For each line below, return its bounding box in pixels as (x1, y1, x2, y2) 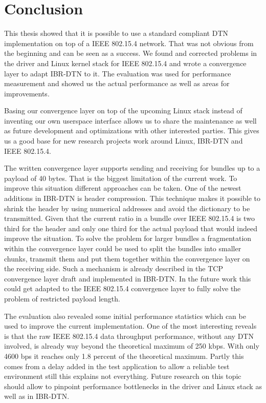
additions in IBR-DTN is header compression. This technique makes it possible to (4, 193, 260, 204)
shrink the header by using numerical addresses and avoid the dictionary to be (4, 203, 250, 213)
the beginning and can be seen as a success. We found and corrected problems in (4, 48, 257, 58)
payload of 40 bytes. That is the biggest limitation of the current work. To (4, 172, 237, 183)
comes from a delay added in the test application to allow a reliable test (4, 360, 230, 371)
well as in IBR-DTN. (4, 391, 70, 401)
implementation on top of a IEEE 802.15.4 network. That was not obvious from (4, 37, 254, 48)
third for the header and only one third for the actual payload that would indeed (4, 223, 257, 233)
